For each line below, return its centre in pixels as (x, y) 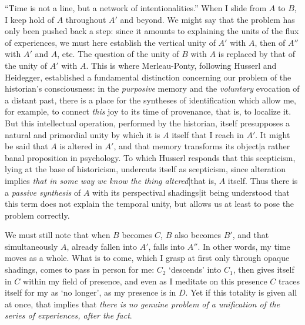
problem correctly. (37, 215)
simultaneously (31, 246)
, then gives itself (264, 269)
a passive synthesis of (43, 192)
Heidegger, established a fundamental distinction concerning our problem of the (148, 77)
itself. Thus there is (263, 180)
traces (289, 281)
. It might (273, 134)
